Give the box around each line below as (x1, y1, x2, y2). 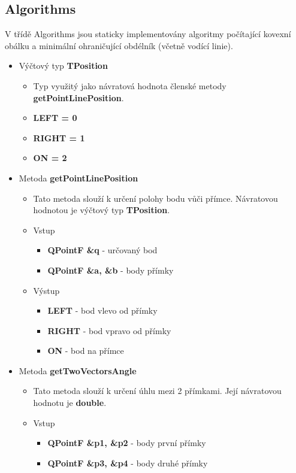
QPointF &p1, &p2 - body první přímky (47, 436, 206, 449)
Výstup (33, 284, 60, 296)
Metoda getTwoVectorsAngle (19, 364, 137, 377)
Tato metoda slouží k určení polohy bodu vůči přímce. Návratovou (33, 192, 278, 204)
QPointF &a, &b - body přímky (47, 263, 174, 276)
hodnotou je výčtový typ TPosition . (33, 204, 170, 216)
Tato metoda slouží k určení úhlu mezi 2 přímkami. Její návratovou (33, 384, 282, 397)
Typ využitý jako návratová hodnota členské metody (33, 79, 226, 92)
